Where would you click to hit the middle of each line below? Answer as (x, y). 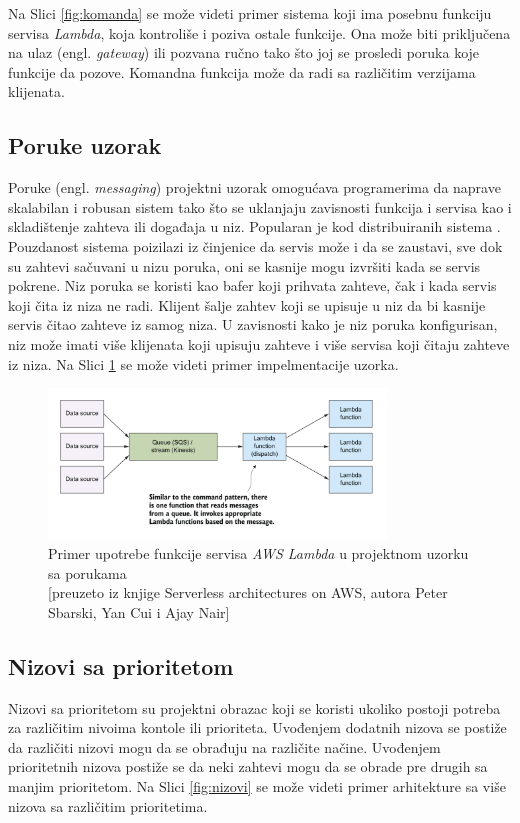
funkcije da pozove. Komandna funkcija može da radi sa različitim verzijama (242, 71)
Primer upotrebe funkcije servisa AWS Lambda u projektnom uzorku (258, 553)
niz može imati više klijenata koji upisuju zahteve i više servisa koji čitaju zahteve (259, 343)
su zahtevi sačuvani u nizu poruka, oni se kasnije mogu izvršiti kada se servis (244, 265)
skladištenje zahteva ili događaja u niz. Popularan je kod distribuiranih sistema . (254, 226)
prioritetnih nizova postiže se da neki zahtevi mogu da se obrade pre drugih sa (248, 766)
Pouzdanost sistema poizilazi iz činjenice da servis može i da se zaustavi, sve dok (255, 245)
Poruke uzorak (85, 145)
